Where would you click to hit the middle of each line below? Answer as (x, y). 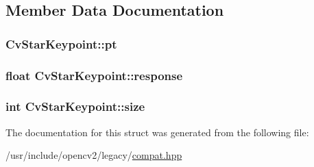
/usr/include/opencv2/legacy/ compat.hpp (94, 155)
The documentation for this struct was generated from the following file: (157, 132)
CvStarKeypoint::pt (61, 43)
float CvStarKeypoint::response (94, 75)
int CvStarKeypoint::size (75, 106)
